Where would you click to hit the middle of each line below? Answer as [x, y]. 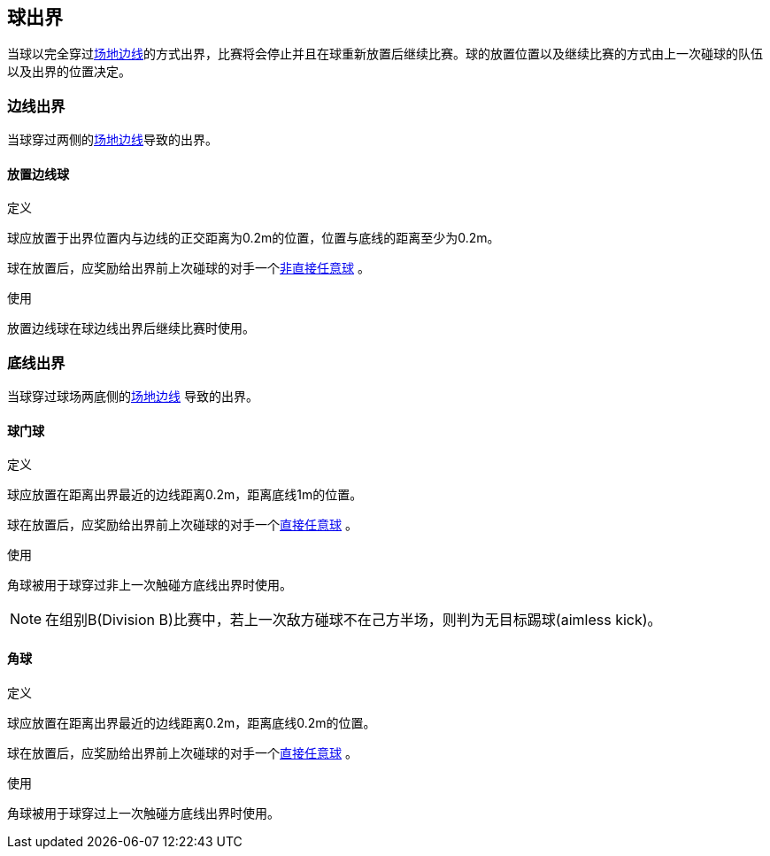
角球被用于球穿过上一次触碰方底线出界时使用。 [143, 813]
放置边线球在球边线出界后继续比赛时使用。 [131, 328]
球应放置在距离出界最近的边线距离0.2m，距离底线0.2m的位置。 [192, 722]
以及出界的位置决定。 [69, 72]
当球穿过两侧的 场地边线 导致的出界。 [112, 140]
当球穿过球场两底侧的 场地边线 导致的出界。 [133, 397]
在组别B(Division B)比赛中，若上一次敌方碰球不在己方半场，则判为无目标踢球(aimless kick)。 [354, 620]
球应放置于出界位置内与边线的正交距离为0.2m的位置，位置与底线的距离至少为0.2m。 [254, 238]
